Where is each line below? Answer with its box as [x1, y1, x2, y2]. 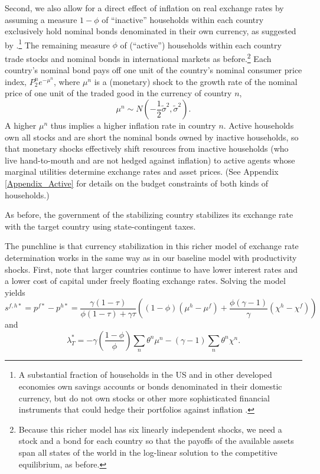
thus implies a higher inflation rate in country [50, 119, 216, 132]
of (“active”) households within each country [120, 38, 282, 51]
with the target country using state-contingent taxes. [5, 220, 196, 232]
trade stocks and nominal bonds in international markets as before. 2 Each [5, 51, 272, 64]
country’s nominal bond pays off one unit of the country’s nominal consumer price [5, 64, 302, 76]
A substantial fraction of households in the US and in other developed [18, 368, 272, 381]
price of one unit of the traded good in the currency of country [5, 87, 232, 99]
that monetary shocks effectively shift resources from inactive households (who [5, 142, 289, 155]
